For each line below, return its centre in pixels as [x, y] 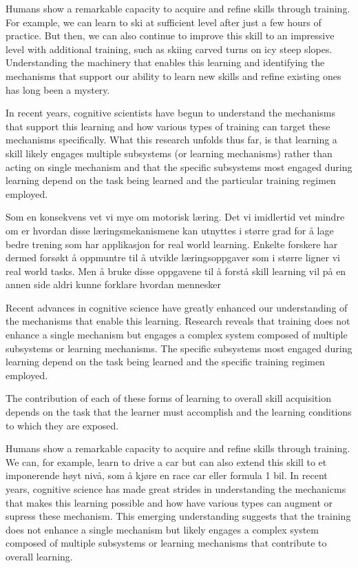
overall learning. [39, 556]
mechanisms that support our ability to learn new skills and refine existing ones [173, 75]
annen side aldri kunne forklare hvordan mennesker [114, 284]
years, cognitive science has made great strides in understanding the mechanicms [176, 489]
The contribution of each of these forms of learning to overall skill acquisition [168, 398]
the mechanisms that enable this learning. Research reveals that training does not [178, 321]
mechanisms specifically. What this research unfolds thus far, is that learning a [171, 140]
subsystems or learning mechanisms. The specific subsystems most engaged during [179, 348]
